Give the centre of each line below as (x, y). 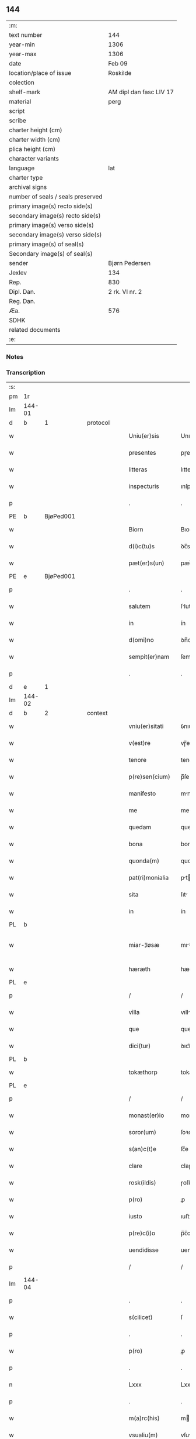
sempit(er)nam (149, 657)
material (20, 101)
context (97, 713)
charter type (26, 177)
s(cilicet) (141, 1317)
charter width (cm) (35, 139)
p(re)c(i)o (142, 1233)
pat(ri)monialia (149, 878)
